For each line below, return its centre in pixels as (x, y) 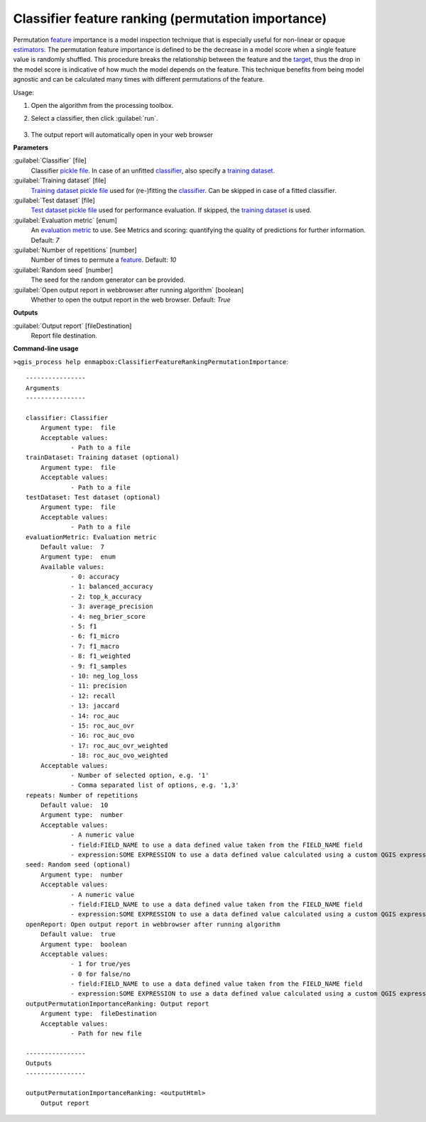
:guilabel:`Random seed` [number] (63, 270)
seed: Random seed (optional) (78, 865)
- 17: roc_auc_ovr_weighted (119, 746)
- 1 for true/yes (101, 964)
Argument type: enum (78, 557)
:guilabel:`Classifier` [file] (50, 160)
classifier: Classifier (67, 418)
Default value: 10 (74, 805)
